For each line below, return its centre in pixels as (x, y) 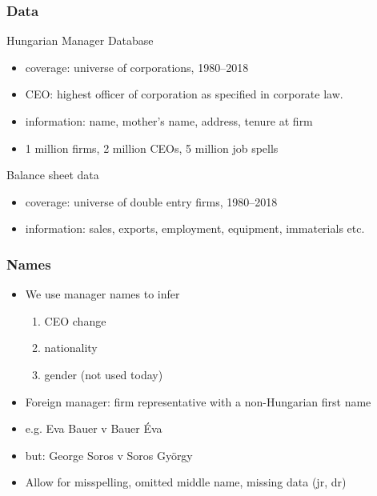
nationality (71, 348)
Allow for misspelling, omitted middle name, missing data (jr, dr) (186, 482)
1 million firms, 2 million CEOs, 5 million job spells (152, 148)
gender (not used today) (104, 374)
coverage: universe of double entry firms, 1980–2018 (151, 201)
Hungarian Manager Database (80, 40)
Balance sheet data (53, 175)
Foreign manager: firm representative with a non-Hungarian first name (198, 401)
